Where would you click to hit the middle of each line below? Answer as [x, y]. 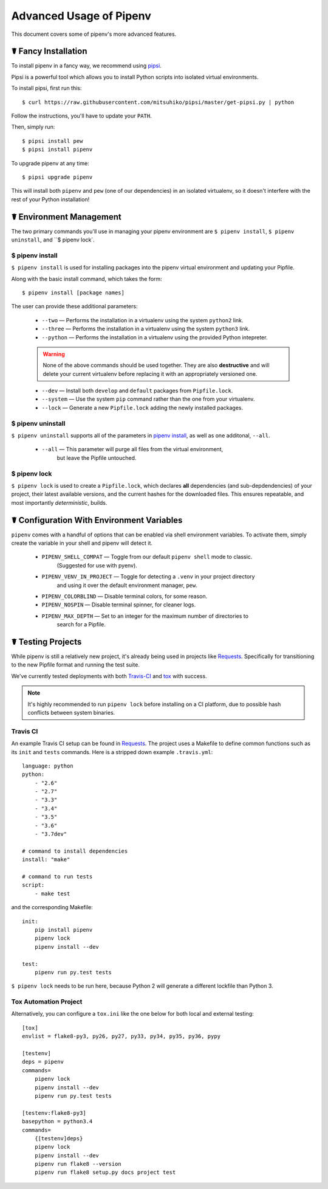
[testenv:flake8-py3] [54, 1113]
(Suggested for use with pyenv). [97, 565]
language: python [48, 766]
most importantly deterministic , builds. [59, 502]
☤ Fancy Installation [49, 51]
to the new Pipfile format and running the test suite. [75, 665]
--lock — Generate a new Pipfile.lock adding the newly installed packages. [142, 407]
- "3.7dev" [51, 834]
